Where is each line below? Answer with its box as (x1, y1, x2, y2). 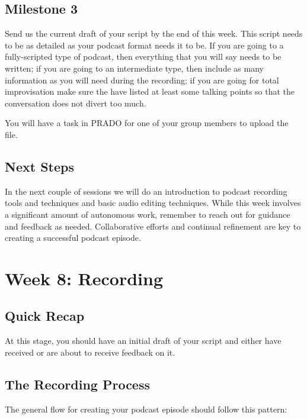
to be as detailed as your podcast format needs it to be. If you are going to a (5, 38, 284, 51)
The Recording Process (5, 375, 151, 393)
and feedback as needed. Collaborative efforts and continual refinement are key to (5, 220, 301, 232)
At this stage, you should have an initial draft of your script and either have (5, 334, 282, 347)
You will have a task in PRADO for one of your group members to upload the (5, 117, 289, 129)
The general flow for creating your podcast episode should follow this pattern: (5, 402, 287, 415)
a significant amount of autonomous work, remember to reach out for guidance (5, 208, 290, 220)
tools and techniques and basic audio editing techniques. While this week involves (5, 196, 301, 209)
